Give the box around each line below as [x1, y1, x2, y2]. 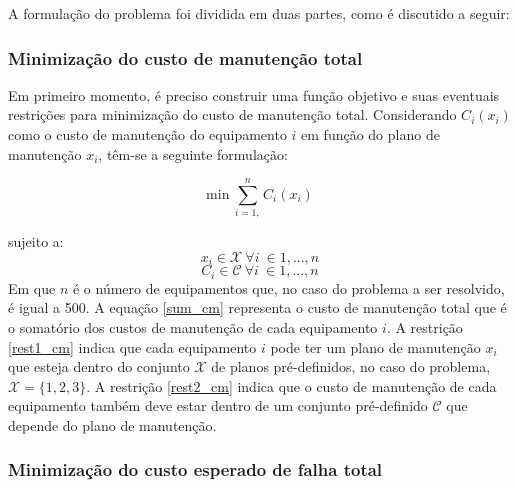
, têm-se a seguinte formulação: [98, 143, 288, 164]
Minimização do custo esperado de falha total [8, 457, 383, 482]
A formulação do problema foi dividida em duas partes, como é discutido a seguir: [8, 3, 510, 23]
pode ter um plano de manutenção [270, 336, 481, 357]
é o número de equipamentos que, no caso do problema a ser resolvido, [72, 277, 505, 298]
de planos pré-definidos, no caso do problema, [211, 356, 491, 377]
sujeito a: [8, 231, 64, 252]
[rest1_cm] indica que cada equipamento [8, 336, 257, 357]
